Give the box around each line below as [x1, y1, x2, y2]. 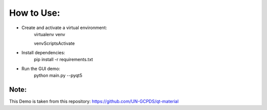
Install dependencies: [21, 49, 65, 55]
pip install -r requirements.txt [34, 57, 93, 63]
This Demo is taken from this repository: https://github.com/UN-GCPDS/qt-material [9, 98, 179, 104]
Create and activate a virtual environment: [21, 25, 107, 31]
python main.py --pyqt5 [34, 72, 83, 78]
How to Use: [9, 7, 60, 18]
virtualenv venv [34, 31, 65, 37]
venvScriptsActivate [34, 40, 75, 46]
